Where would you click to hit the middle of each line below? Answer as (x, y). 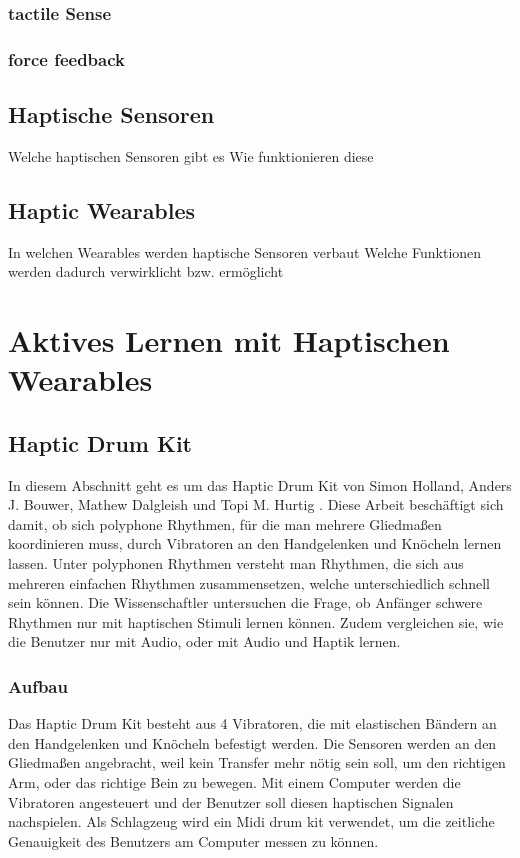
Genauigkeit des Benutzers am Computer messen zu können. (193, 840)
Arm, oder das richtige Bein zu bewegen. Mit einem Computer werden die (234, 781)
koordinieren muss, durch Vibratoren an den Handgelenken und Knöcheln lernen (255, 543)
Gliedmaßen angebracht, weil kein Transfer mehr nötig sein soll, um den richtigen (257, 762)
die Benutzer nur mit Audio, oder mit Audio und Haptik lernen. (204, 641)
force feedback (66, 58)
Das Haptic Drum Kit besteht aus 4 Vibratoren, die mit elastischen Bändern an (252, 723)
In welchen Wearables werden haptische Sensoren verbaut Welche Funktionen (245, 251)
